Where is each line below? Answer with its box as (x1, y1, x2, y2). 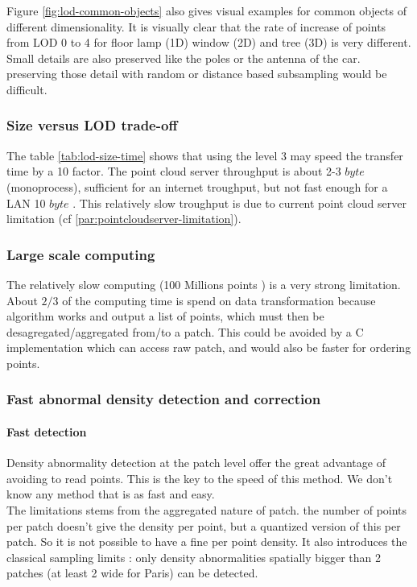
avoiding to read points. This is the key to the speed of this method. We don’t (6, 469, 393, 486)
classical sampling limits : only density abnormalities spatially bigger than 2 (6, 548, 381, 565)
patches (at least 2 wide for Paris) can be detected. (6, 564, 258, 581)
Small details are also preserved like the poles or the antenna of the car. (6, 49, 361, 66)
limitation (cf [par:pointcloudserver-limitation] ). (6, 210, 242, 227)
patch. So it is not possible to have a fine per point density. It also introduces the (6, 533, 407, 550)
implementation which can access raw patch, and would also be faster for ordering (6, 339, 411, 356)
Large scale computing (6, 244, 155, 264)
